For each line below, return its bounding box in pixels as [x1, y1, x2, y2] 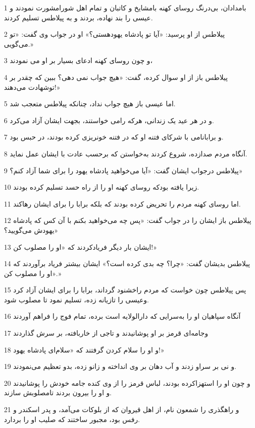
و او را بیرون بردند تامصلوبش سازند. [4, 387, 112, 398]
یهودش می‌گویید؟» [4, 224, 58, 235]
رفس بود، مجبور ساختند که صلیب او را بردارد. [4, 414, 140, 424]
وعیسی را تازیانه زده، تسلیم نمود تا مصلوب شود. [4, 294, 149, 304]
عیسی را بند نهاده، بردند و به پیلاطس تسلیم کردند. [4, 12, 153, 22]
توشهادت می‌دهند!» [4, 81, 60, 92]
